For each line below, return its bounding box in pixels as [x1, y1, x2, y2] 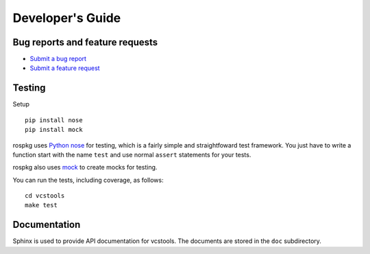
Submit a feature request [29, 64, 100, 72]
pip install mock [25, 126, 83, 134]
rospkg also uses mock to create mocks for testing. [12, 163, 158, 172]
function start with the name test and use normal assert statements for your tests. [12, 150, 251, 159]
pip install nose [25, 116, 83, 124]
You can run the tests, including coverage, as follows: [12, 176, 164, 184]
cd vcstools [25, 192, 65, 200]
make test [25, 201, 58, 209]
